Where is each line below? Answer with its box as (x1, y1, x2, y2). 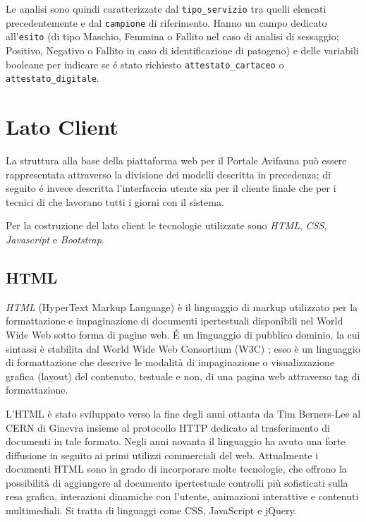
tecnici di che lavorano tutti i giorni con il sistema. (6, 194, 224, 209)
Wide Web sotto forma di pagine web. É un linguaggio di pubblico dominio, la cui (6, 327, 360, 341)
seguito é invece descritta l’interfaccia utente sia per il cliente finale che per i (6, 181, 336, 195)
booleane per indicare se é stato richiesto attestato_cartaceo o (6, 56, 284, 71)
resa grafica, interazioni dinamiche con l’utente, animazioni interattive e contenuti (6, 489, 359, 504)
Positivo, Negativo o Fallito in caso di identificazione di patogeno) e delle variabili (6, 42, 359, 57)
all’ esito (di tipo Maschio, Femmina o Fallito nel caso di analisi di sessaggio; (6, 29, 339, 44)
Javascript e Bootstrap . (6, 231, 104, 246)
